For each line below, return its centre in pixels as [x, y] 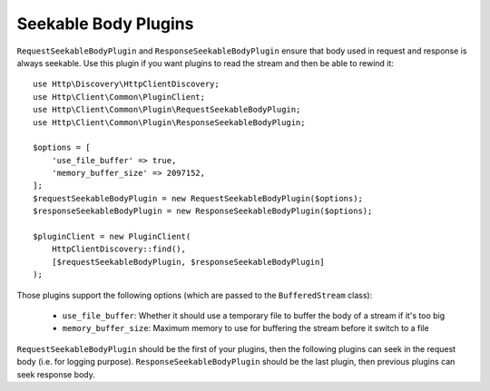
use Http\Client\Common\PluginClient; [119, 97]
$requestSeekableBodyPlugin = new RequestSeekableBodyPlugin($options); [198, 198]
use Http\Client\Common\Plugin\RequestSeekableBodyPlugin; [167, 110]
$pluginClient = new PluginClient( [112, 237]
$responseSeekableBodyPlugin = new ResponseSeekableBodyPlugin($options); [203, 211]
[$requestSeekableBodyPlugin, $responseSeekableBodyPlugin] [188, 262]
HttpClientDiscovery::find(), [118, 249]
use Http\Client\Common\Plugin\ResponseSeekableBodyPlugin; [169, 122]
